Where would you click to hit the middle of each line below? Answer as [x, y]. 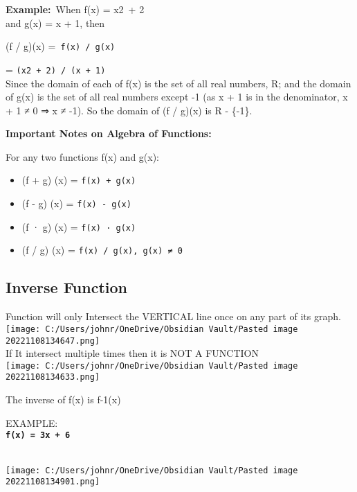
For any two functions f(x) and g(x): [83, 156]
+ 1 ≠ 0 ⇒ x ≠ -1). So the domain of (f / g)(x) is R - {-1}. [129, 110]
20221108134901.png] [53, 482]
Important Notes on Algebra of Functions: [109, 133]
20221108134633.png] [53, 377]
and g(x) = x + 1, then [55, 23]
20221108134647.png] [53, 341]
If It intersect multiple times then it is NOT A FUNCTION [132, 353]
